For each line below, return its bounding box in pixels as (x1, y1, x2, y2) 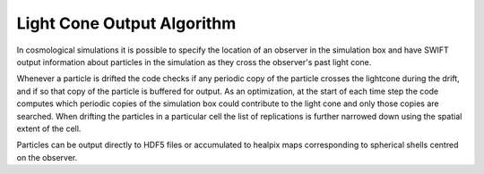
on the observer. (16, 152, 78, 162)
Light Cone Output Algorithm (16, 13, 237, 33)
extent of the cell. (16, 123, 82, 134)
